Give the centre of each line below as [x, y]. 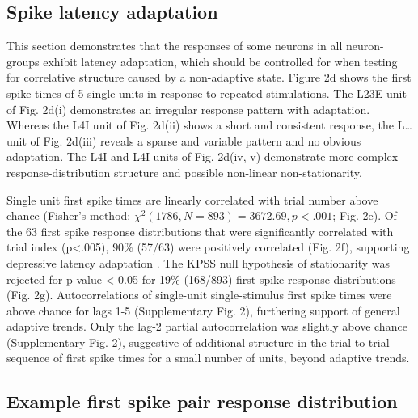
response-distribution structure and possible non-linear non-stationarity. [184, 172]
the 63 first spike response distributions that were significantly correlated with [200, 231]
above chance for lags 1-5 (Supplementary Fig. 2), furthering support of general [203, 310]
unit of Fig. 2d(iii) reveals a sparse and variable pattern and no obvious [184, 140]
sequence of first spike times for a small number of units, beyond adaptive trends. [208, 358]
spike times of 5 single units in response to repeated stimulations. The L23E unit [207, 93]
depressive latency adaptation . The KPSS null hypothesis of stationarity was [198, 262]
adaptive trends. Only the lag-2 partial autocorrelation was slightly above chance [207, 326]
